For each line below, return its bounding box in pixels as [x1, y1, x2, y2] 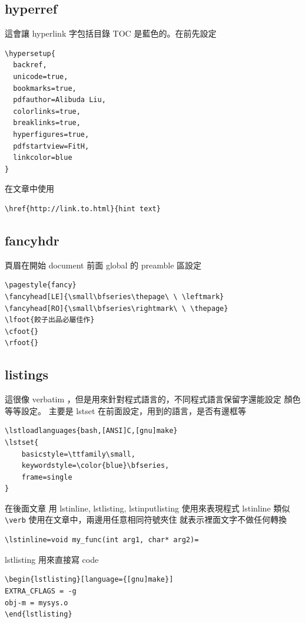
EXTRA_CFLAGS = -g [5, 586, 77, 595]
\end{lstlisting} [5, 610, 72, 619]
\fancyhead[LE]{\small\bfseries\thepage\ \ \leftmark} [5, 292, 224, 301]
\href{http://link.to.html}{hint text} [5, 204, 161, 213]
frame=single [21, 473, 72, 481]
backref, [13, 61, 47, 70]
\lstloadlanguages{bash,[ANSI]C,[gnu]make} [5, 427, 178, 435]
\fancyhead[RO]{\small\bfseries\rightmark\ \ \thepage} [5, 304, 228, 313]
